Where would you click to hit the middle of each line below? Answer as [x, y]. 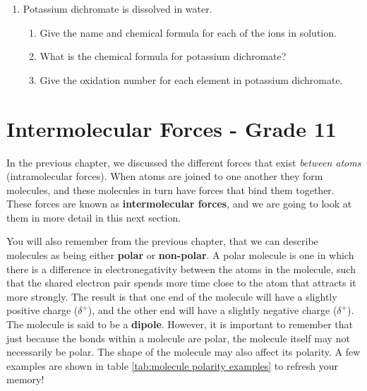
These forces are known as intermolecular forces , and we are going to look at [179, 204]
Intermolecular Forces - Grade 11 [172, 128]
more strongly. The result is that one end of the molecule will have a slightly [172, 296]
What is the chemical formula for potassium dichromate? [163, 56]
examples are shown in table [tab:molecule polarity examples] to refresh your [172, 365]
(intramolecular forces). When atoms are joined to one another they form [165, 176]
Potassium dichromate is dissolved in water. [118, 8]
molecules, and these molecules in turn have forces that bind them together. [170, 190]
